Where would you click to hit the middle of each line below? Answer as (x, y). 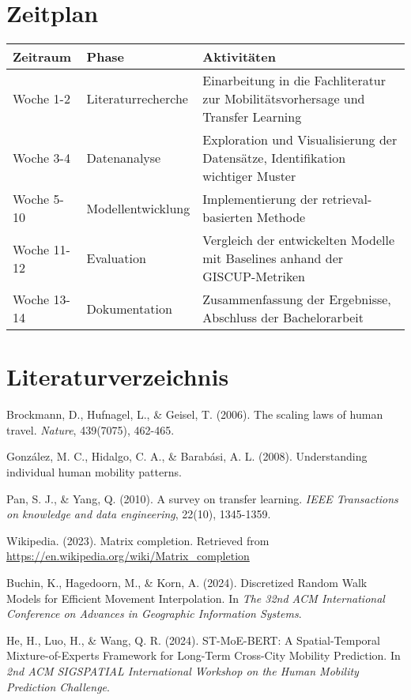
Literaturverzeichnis (118, 376)
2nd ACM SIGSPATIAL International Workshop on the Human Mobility (183, 670)
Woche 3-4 (41, 158)
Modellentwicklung (138, 208)
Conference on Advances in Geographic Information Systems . (154, 613)
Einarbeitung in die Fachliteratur (294, 81)
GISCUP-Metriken (254, 277)
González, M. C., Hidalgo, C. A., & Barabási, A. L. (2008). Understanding (187, 456)
